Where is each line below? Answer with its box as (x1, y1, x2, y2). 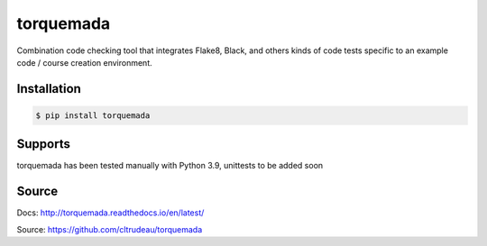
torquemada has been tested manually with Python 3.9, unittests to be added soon (16, 160, 324, 171)
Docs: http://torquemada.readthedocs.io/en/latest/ (16, 207, 205, 218)
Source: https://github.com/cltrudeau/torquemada (16, 223, 203, 234)
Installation (16, 81, 81, 96)
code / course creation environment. (16, 57, 152, 68)
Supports (16, 136, 71, 152)
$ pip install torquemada (35, 110, 151, 121)
